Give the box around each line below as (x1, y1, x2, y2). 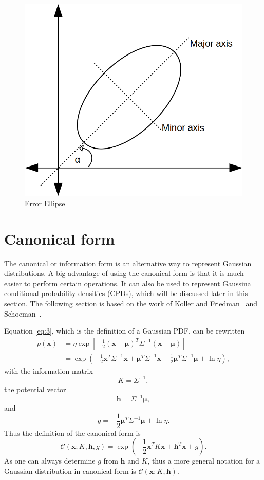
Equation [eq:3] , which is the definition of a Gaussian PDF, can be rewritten (4, 325, 245, 336)
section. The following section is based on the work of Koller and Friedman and (4, 298, 257, 309)
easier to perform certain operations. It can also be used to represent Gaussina (4, 278, 251, 288)
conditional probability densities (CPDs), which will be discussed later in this (4, 288, 248, 299)
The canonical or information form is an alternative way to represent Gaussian (4, 257, 252, 268)
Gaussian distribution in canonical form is (4, 465, 136, 476)
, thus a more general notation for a (147, 455, 260, 466)
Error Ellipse (25, 197, 65, 208)
